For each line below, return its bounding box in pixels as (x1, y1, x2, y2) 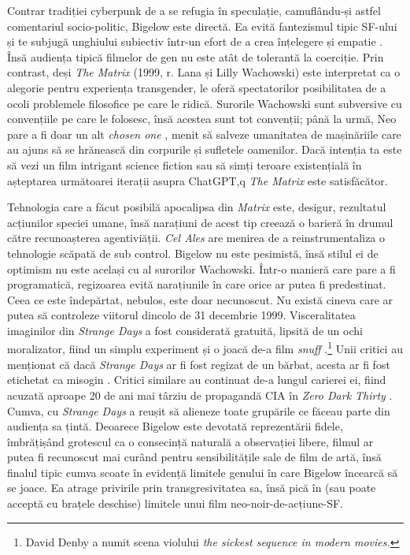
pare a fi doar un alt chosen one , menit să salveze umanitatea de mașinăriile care (7, 125, 401, 142)
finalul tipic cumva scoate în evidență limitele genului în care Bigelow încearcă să (7, 464, 398, 480)
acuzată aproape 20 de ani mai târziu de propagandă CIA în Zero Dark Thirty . (7, 386, 393, 403)
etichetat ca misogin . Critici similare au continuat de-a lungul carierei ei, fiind (7, 371, 386, 388)
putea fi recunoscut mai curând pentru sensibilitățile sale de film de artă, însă (7, 449, 382, 465)
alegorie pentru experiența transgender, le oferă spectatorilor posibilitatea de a (7, 79, 386, 95)
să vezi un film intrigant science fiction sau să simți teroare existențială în (7, 156, 362, 173)
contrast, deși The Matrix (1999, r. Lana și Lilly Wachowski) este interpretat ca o (7, 64, 401, 80)
